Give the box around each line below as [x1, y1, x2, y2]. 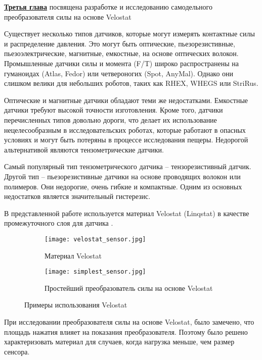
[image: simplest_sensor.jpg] [45, 268, 146, 276]
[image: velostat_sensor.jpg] [45, 235, 146, 243]
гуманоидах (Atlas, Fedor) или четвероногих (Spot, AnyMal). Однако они [4, 68, 234, 78]
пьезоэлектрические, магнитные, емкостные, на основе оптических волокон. [4, 48, 239, 59]
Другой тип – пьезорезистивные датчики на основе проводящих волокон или [4, 171, 241, 181]
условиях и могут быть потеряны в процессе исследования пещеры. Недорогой [4, 134, 248, 145]
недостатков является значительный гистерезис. [4, 191, 151, 201]
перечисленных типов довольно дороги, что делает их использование [4, 114, 217, 125]
